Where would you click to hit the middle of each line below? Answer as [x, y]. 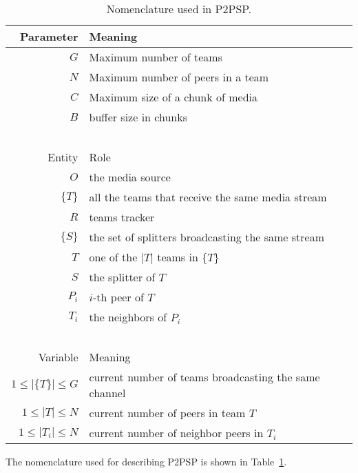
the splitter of [122, 277]
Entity [63, 157]
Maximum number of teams [156, 57]
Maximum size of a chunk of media [173, 97]
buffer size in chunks [138, 117]
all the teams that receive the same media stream [208, 197]
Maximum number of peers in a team [179, 77]
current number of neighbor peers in [176, 433]
